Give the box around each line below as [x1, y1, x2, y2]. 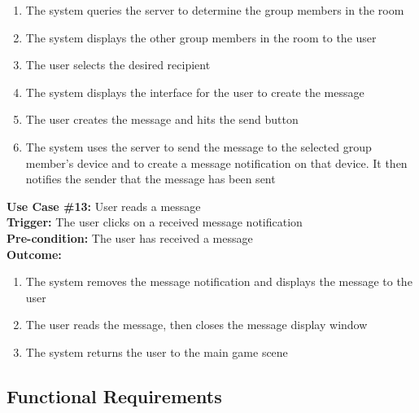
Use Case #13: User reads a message [7, 197, 201, 214]
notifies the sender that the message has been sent [25, 170, 276, 187]
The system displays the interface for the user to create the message [25, 83, 364, 100]
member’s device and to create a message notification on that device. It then [25, 154, 408, 171]
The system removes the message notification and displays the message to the [25, 273, 412, 290]
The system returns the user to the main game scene [25, 343, 288, 360]
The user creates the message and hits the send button [25, 111, 299, 128]
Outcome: [7, 245, 62, 262]
